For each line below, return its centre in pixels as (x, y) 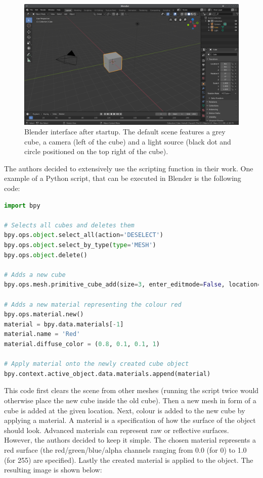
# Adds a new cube (35, 275)
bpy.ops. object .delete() (46, 255)
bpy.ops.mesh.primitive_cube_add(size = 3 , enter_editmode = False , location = (133, 285)
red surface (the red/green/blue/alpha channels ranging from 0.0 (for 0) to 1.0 (125, 449)
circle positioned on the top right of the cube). (96, 151)
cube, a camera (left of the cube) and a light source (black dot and (128, 141)
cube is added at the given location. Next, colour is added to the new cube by (125, 410)
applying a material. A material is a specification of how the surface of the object (130, 420)
